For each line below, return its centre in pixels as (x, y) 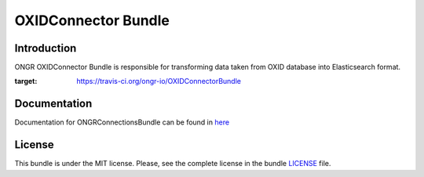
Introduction (46, 48)
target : (26, 81)
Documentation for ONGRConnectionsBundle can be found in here (122, 122)
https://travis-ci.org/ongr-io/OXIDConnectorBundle (159, 81)
